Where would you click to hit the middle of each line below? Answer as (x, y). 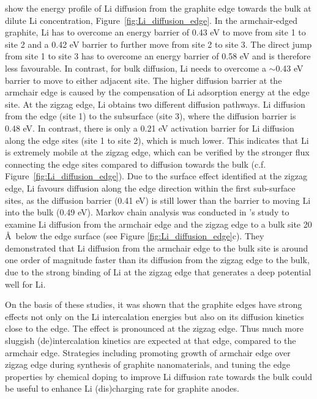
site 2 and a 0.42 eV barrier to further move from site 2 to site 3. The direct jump (158, 44)
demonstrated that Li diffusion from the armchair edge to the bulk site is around (157, 248)
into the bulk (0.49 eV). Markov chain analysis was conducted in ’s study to (147, 212)
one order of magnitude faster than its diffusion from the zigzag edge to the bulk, (157, 260)
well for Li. (25, 284)
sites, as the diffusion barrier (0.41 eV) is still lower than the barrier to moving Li (158, 200)
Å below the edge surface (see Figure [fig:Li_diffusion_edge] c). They (135, 236)
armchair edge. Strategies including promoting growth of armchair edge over (148, 352)
